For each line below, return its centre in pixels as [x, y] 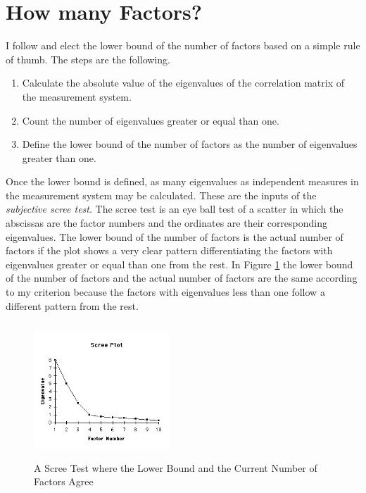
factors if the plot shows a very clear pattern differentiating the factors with [169, 250]
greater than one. [59, 157]
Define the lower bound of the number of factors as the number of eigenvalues [190, 144]
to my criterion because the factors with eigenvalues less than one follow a [165, 292]
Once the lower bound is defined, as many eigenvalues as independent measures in [182, 181]
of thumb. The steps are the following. [88, 59]
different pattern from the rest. [72, 305]
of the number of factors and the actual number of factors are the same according [182, 278]
